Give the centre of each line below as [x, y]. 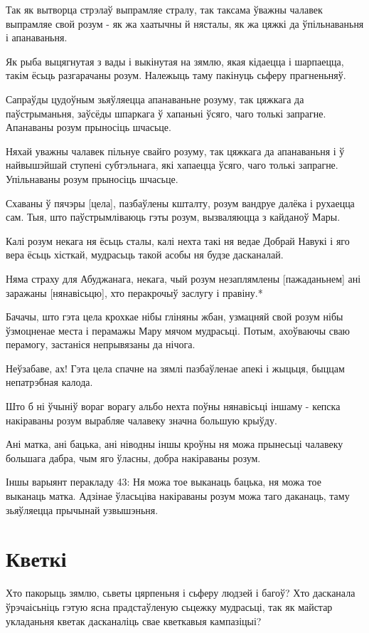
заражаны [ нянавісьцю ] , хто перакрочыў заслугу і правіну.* [134, 292]
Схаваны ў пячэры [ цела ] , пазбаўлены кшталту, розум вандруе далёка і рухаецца [180, 203]
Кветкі [36, 559]
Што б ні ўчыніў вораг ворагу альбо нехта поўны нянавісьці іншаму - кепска [173, 406]
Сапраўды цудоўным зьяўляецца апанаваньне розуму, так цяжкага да [155, 99]
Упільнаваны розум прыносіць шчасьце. [92, 178]
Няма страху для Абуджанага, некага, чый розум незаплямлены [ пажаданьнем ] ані [183, 278]
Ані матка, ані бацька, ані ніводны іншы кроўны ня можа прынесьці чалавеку [175, 444]
